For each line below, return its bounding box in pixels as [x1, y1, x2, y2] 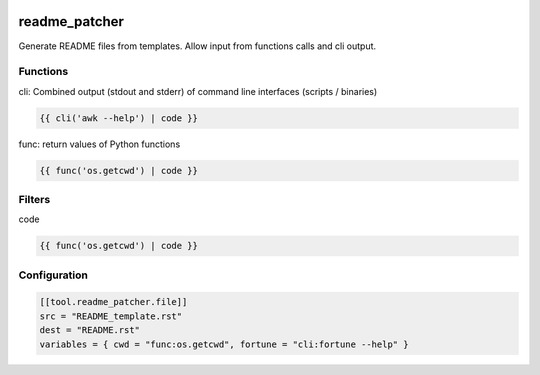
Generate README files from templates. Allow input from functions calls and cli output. [18, 40, 377, 52]
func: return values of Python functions [18, 138, 181, 150]
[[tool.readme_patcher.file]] [39, 296, 188, 308]
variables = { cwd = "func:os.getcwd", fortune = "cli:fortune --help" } [39, 338, 409, 350]
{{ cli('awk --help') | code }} [39, 112, 199, 124]
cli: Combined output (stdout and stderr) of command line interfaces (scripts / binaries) [18, 85, 378, 97]
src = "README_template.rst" [39, 310, 183, 322]
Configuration [18, 268, 89, 282]
